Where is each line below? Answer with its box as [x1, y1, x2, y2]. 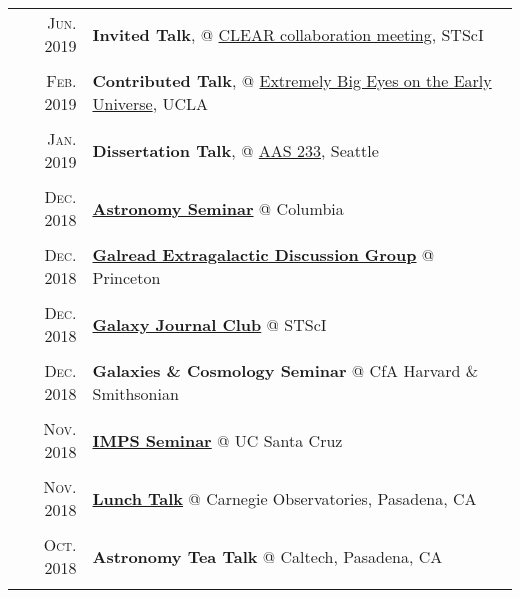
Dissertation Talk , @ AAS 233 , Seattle [92, 138, 379, 162]
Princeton [92, 266, 161, 289]
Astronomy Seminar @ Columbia [92, 196, 344, 220]
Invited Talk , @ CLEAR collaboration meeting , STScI [92, 22, 484, 46]
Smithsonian [92, 382, 179, 405]
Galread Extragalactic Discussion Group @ [92, 243, 435, 266]
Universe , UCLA [92, 92, 208, 115]
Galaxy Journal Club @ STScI [92, 312, 327, 336]
